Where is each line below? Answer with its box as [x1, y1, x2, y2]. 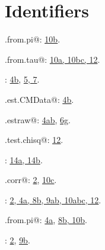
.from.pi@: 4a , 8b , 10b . [5, 214, 87, 226]
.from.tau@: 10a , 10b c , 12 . [5, 53, 100, 65]
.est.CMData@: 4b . [5, 93, 74, 105]
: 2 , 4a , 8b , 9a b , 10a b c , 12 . [5, 193, 101, 206]
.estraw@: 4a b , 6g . [5, 113, 71, 126]
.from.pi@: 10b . [5, 33, 61, 45]
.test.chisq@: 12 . [5, 133, 63, 146]
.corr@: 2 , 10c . [5, 173, 57, 186]
